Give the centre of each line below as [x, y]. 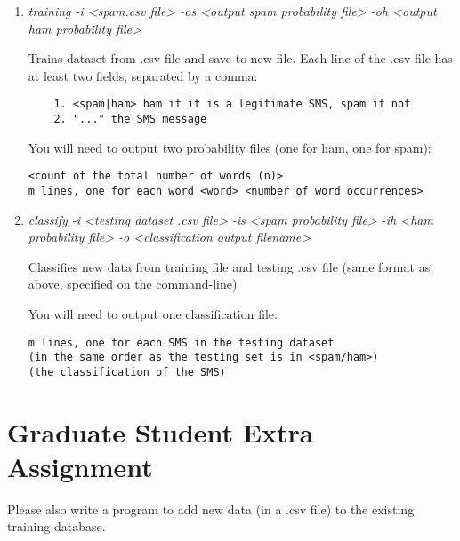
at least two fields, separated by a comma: [143, 75]
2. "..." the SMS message [130, 119]
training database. [56, 526]
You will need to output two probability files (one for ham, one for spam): [230, 147]
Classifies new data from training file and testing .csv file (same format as [229, 266]
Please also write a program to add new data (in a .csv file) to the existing [211, 509]
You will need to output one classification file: [153, 313]
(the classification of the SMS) [127, 372]
